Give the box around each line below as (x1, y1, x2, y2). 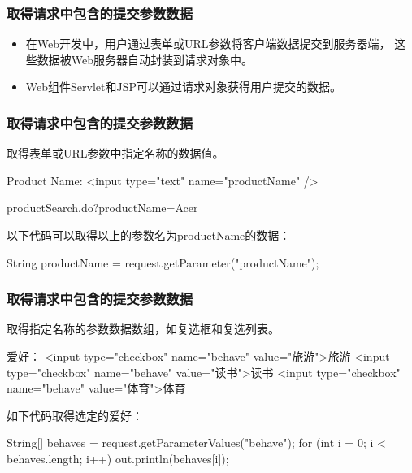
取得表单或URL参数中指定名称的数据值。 (7, 145, 224, 162)
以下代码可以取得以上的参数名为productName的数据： (7, 227, 291, 243)
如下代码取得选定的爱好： (7, 406, 143, 423)
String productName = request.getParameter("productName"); (7, 254, 319, 271)
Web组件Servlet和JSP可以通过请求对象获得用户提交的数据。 (25, 78, 341, 95)
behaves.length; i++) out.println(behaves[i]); (7, 449, 229, 466)
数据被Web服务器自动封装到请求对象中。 (37, 50, 254, 67)
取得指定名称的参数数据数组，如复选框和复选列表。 (7, 320, 280, 337)
